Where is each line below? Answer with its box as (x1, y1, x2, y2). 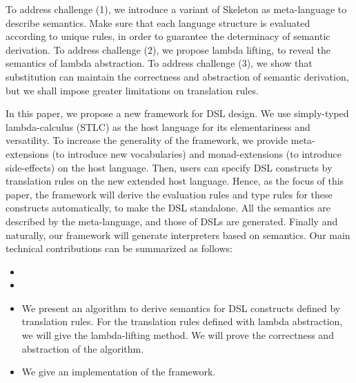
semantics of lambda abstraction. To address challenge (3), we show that (6, 56, 313, 70)
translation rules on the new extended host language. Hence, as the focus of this (6, 174, 344, 188)
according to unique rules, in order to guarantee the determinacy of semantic (6, 29, 330, 43)
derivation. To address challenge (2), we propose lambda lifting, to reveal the (6, 42, 330, 56)
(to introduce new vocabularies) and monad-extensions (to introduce (52, 146, 342, 161)
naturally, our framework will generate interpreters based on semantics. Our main (6, 227, 350, 242)
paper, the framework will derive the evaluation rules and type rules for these (6, 187, 333, 201)
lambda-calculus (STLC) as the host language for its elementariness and (6, 119, 310, 134)
